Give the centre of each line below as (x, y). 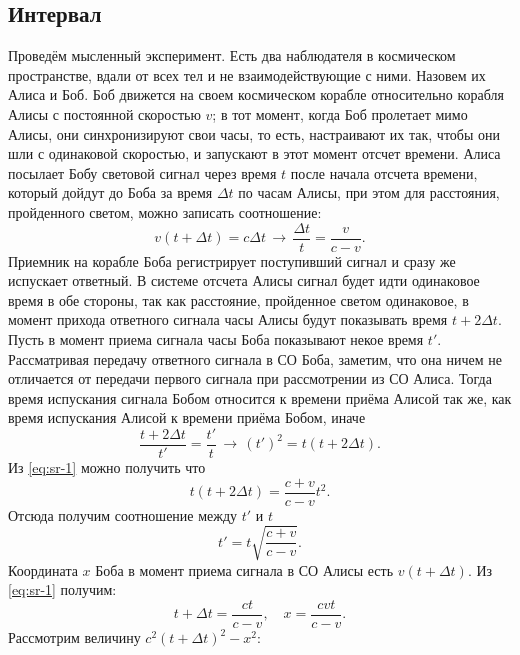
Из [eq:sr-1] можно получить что (107, 467)
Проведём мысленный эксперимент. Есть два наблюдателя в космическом (232, 55)
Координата (43, 569)
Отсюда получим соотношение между (123, 514)
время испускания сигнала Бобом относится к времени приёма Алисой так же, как (260, 397)
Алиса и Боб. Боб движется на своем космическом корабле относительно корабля (256, 94)
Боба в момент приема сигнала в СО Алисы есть (244, 569)
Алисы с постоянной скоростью (104, 113)
